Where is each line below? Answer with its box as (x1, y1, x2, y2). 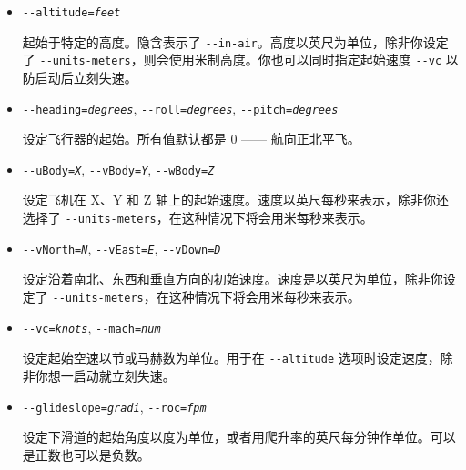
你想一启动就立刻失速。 (35, 365, 176, 385)
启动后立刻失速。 (35, 67, 137, 86)
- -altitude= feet (22, 6, 121, 19)
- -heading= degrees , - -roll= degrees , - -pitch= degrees (22, 98, 339, 117)
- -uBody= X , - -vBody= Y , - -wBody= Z (22, 159, 215, 178)
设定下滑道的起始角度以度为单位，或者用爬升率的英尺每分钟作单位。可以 (22, 427, 456, 446)
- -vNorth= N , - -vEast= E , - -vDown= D (22, 238, 221, 257)
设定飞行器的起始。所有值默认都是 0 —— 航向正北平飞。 (22, 129, 360, 148)
